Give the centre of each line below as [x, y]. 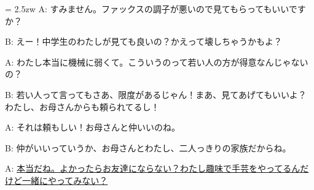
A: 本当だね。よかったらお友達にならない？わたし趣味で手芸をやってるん [153, 168]
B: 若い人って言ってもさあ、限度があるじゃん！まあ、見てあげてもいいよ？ [156, 94]
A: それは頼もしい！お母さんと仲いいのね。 [93, 127]
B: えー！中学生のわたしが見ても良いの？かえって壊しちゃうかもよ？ [144, 41]
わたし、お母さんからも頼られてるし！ [82, 106]
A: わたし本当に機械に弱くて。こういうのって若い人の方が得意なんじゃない [157, 62]
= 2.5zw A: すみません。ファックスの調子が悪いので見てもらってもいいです [155, 9]
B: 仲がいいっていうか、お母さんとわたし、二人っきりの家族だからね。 [148, 147]
